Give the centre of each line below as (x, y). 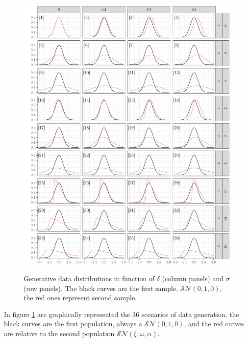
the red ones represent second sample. (80, 298)
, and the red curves (214, 324)
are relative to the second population (59, 333)
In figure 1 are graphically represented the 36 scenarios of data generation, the (122, 314)
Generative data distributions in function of (89, 278)
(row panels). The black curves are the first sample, (101, 288)
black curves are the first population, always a (73, 324)
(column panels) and (193, 278)
